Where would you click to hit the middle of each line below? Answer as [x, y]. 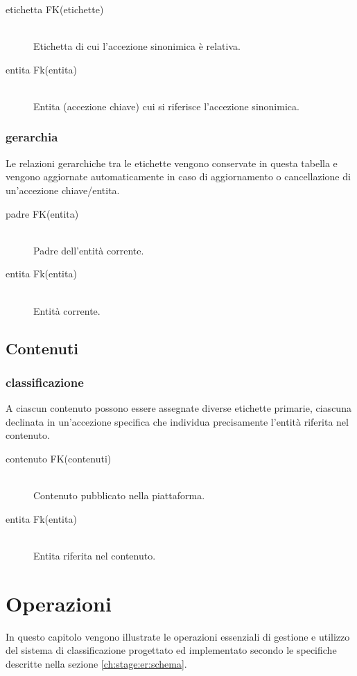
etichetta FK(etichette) [55, 9]
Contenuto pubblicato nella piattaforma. [119, 495]
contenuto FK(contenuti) [59, 458]
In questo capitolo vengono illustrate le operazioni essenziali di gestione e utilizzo [178, 636]
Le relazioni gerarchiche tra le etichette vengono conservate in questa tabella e [172, 163]
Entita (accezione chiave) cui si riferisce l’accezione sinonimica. [166, 106]
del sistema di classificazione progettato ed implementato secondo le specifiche [171, 650]
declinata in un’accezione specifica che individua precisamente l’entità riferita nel [177, 421]
